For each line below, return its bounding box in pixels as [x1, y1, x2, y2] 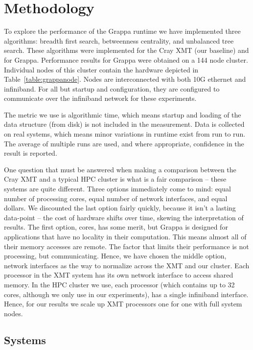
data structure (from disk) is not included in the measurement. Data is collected [4, 119, 245, 129]
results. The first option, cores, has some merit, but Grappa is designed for [4, 222, 228, 232]
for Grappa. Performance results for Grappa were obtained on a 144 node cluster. [4, 54, 248, 65]
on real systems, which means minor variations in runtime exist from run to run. [4, 129, 246, 139]
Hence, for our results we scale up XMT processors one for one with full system [4, 299, 242, 309]
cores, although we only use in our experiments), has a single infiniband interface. [4, 289, 249, 299]
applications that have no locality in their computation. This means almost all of [4, 232, 247, 241]
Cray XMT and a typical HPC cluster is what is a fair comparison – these [4, 174, 227, 184]
